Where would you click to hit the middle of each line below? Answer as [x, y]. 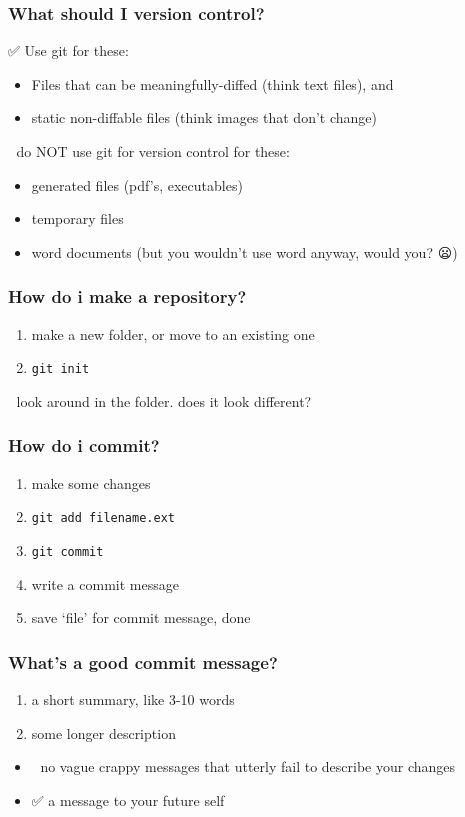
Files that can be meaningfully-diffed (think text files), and [212, 83]
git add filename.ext [103, 518]
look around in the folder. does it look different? [164, 400]
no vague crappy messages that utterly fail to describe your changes [248, 766]
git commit [67, 551]
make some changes [91, 482]
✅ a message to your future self [128, 799]
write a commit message [105, 583]
